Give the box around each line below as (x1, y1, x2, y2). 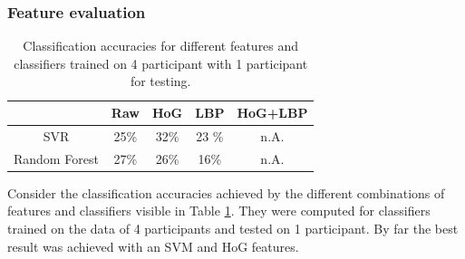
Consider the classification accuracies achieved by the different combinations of (7, 183, 445, 202)
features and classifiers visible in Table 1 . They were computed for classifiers (7, 201, 431, 220)
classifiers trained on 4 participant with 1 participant (14, 53, 308, 72)
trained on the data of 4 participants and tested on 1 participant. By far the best (7, 218, 459, 237)
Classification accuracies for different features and (23, 36, 299, 55)
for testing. (130, 72, 191, 91)
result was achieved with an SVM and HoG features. (7, 236, 299, 255)
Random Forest (14, 149, 99, 168)
